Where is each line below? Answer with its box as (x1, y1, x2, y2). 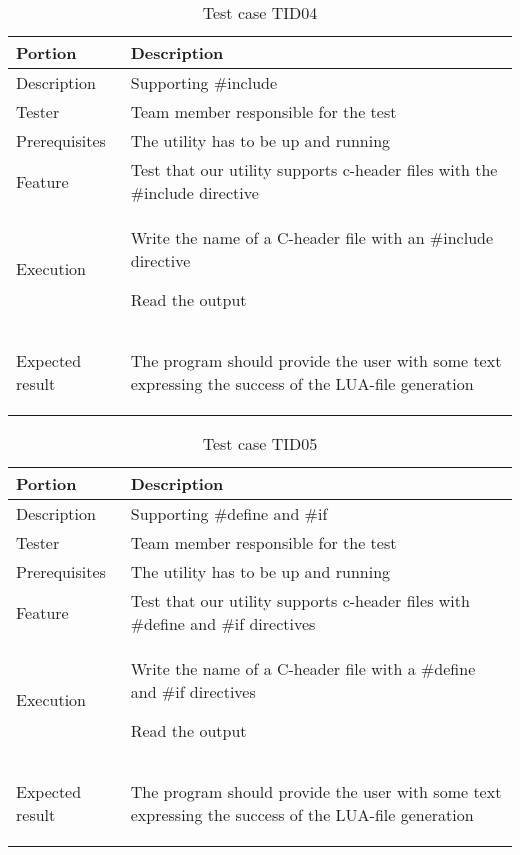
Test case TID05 (202, 432, 318, 455)
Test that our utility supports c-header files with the (130, 158, 498, 181)
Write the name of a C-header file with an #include (130, 226, 494, 249)
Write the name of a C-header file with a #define (130, 657, 476, 680)
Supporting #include (130, 71, 278, 94)
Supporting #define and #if (130, 502, 328, 525)
